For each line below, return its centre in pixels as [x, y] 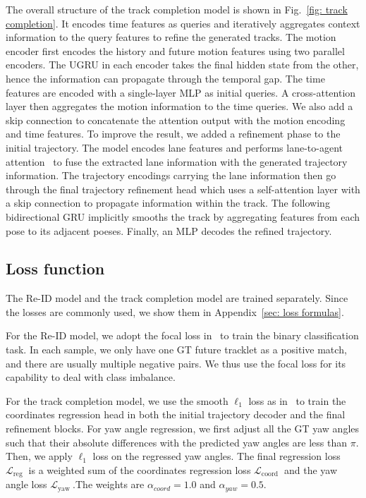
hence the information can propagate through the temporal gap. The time [165, 78]
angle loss [26, 484]
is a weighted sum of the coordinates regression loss [140, 469]
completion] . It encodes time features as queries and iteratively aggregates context [183, 23]
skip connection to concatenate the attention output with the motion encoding [176, 120]
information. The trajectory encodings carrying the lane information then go [171, 175]
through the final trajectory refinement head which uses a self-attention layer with [183, 189]
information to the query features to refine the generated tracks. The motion [171, 37]
